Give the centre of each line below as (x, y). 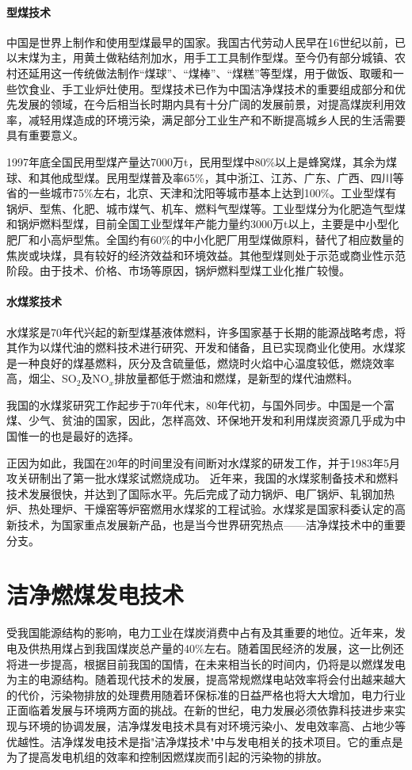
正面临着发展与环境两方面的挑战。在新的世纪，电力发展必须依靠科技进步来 (200, 710)
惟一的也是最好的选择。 (78, 436)
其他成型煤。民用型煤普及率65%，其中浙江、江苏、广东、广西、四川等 (221, 177)
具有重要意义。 (45, 135)
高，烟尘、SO (42, 378)
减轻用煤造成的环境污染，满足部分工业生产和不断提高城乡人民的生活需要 (217, 119)
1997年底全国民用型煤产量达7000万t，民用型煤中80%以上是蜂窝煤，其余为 (196, 161)
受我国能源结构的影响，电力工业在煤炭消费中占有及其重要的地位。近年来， (200, 633)
